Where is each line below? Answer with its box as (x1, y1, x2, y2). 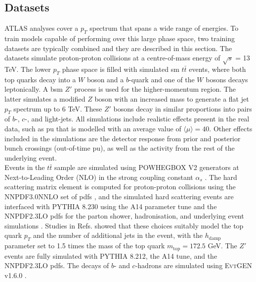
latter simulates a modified (4, 93, 85, 104)
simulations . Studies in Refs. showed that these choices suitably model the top (4, 220, 244, 230)
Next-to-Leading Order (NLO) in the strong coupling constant (4, 171, 193, 182)
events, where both (189, 63, 246, 74)
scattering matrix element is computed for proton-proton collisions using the (4, 181, 236, 192)
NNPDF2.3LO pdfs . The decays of (4, 260, 109, 271)
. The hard (205, 171, 237, 182)
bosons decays (206, 74, 248, 84)
